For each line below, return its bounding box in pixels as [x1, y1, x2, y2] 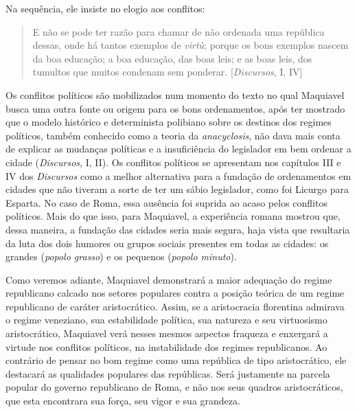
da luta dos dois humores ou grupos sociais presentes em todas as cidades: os [5, 236, 329, 250]
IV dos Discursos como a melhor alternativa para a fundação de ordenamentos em [5, 168, 352, 183]
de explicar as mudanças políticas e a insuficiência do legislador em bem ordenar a [5, 141, 352, 156]
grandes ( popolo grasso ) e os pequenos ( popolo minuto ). [5, 249, 237, 264]
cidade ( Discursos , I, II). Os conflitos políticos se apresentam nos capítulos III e [5, 154, 341, 169]
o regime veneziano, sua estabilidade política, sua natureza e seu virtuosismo [5, 312, 327, 327]
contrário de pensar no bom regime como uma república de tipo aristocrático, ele [5, 353, 347, 367]
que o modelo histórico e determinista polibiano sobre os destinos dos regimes [5, 115, 332, 129]
